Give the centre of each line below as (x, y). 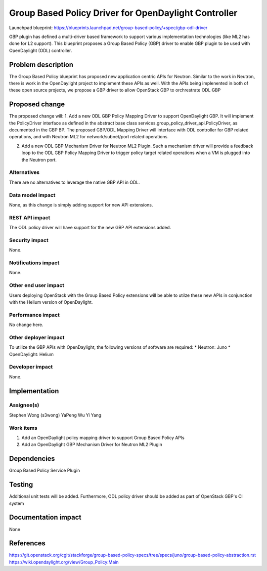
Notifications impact (34, 263)
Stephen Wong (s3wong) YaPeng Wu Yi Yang (55, 415)
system (17, 503)
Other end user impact (37, 285)
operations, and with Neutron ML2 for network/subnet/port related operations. (89, 137)
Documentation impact (45, 517)
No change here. (26, 325)
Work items (23, 428)
